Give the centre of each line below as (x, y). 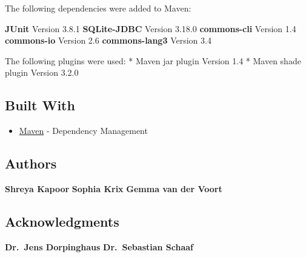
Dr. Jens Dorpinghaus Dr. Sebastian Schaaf (99, 246)
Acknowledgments (62, 221)
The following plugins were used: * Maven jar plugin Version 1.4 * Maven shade (153, 60)
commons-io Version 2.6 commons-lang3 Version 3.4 (108, 40)
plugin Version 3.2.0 (42, 72)
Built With (40, 105)
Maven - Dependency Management (83, 131)
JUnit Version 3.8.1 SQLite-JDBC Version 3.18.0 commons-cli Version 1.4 (151, 28)
